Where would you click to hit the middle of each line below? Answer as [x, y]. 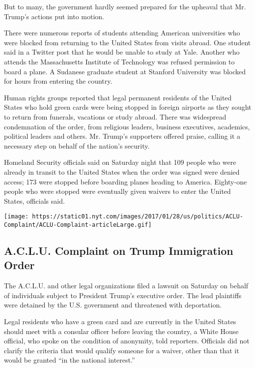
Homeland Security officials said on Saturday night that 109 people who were [120, 162]
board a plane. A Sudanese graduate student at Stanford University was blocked [125, 71]
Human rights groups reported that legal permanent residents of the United [118, 97]
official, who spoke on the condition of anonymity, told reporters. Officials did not [127, 341]
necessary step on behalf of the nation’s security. [77, 145]
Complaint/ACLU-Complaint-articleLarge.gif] [78, 225]
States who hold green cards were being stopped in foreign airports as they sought [128, 107]
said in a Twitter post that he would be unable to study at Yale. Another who [122, 52]
